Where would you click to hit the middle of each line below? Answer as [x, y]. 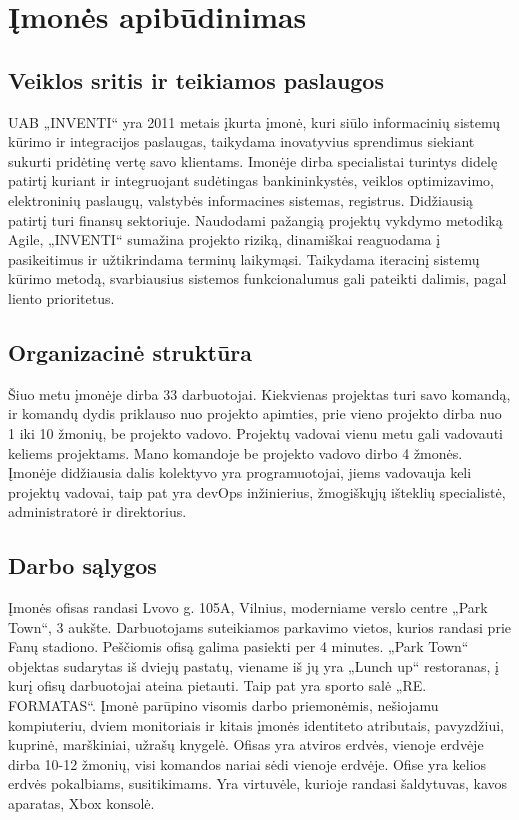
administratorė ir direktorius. [97, 511]
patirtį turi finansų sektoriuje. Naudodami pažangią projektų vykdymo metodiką [255, 219]
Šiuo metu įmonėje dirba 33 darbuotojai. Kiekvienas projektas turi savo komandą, [259, 393]
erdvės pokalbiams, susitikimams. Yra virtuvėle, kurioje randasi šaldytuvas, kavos [258, 783]
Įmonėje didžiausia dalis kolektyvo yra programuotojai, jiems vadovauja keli [240, 472]
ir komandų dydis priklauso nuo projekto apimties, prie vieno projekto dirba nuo [255, 413]
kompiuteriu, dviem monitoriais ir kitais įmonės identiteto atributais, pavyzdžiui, [256, 724]
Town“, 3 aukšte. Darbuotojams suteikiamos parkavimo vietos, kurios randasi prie [260, 626]
